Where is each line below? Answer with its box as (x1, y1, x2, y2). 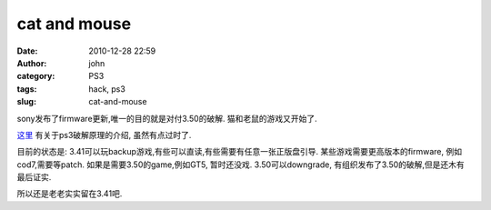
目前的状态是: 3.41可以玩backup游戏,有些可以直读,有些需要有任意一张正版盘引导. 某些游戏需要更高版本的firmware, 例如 (16, 146, 463, 157)
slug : (16, 96, 36, 107)
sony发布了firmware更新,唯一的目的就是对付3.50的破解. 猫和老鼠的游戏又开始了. (16, 113, 317, 124)
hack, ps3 (88, 83, 126, 95)
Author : (16, 57, 47, 68)
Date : (16, 45, 38, 56)
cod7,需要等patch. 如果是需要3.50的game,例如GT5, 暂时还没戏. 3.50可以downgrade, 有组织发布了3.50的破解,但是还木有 (16, 159, 466, 170)
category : (16, 71, 55, 82)
